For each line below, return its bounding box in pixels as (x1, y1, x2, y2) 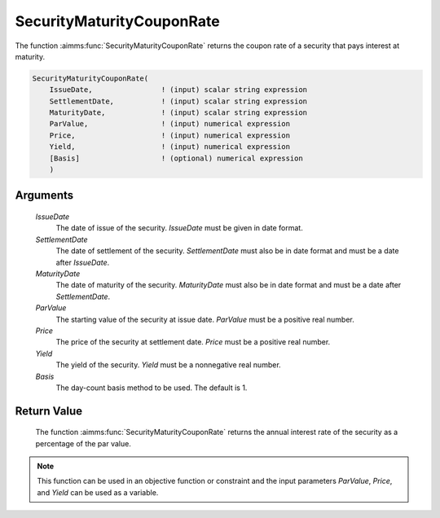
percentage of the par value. (35, 438, 132, 448)
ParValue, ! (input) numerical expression (49, 119, 291, 129)
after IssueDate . (55, 257, 110, 267)
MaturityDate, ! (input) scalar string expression (49, 108, 308, 117)
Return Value (15, 404, 83, 418)
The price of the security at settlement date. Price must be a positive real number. (55, 337, 331, 347)
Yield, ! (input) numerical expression (49, 143, 291, 151)
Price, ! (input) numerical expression (49, 130, 291, 140)
